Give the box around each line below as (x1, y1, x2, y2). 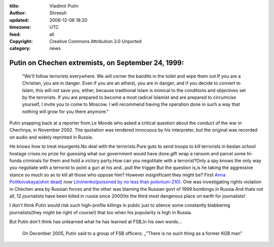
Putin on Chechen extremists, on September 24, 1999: (9, 59, 184, 67)
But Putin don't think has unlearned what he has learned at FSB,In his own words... (9, 219, 182, 225)
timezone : (9, 24, 31, 30)
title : (9, 3, 20, 9)
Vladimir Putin (49, 3, 79, 9)
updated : (9, 17, 29, 23)
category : (9, 46, 31, 52)
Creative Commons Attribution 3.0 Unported (49, 38, 142, 44)
